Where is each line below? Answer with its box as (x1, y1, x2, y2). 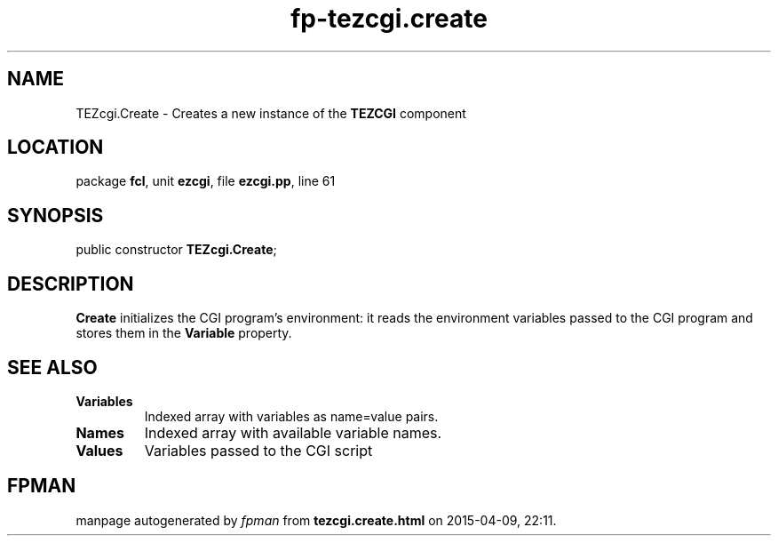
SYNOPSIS (7, 204, 104, 227)
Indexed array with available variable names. (144, 423, 442, 442)
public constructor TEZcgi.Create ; (75, 242, 277, 258)
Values (75, 441, 123, 459)
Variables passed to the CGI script (144, 441, 373, 459)
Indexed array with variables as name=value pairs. (144, 408, 439, 424)
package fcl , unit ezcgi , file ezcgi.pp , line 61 (75, 173, 336, 189)
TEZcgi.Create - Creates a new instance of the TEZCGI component (75, 105, 466, 121)
